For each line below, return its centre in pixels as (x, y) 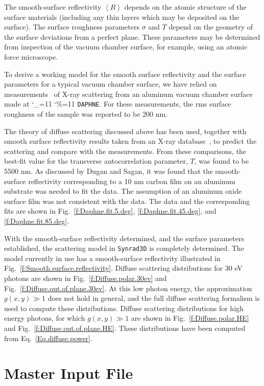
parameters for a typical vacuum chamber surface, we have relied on (111, 84)
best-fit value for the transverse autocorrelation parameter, (96, 161)
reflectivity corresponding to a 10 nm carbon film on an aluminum (132, 181)
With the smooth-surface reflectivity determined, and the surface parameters (124, 238)
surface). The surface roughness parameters (72, 27)
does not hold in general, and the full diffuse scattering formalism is (154, 298)
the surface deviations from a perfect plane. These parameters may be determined (132, 36)
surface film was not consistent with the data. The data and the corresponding (127, 201)
